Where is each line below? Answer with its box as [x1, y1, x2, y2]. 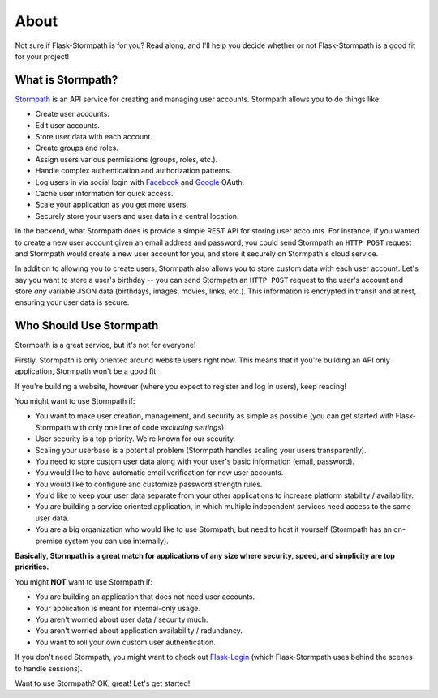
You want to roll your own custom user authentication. [35, 637, 217, 647]
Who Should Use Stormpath [15, 319, 159, 332]
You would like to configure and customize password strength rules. [35, 479, 263, 489]
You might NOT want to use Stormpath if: [15, 576, 153, 587]
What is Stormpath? [15, 73, 118, 87]
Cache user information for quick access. [35, 188, 174, 198]
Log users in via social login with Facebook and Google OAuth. [35, 177, 245, 186]
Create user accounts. [35, 109, 109, 119]
